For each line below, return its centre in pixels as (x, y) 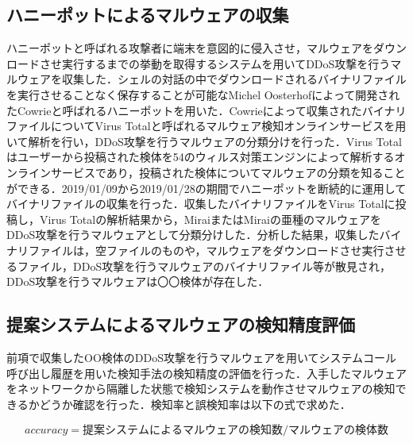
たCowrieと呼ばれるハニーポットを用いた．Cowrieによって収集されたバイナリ (206, 110)
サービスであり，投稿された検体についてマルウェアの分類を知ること (228, 172)
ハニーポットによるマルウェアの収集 (148, 15)
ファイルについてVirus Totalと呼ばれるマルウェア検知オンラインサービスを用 (206, 126)
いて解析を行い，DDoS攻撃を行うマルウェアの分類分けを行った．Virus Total (204, 141)
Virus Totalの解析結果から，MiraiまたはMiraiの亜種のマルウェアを (210, 219)
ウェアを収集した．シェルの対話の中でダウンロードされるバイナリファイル (212, 79)
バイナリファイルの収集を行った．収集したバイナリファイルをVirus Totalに (201, 204)
